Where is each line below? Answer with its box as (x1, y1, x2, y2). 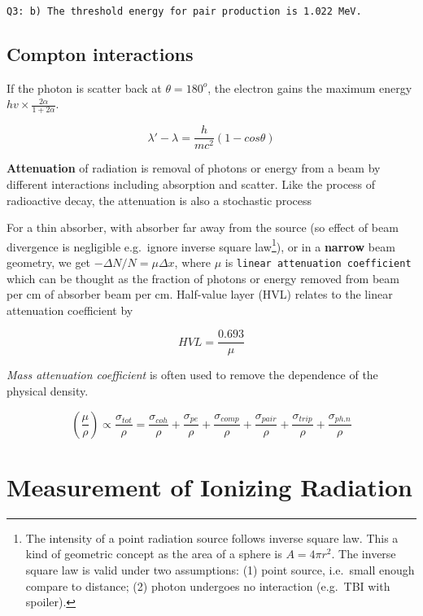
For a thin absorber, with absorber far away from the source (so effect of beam (7, 219, 399, 236)
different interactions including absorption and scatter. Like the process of (7, 175, 376, 192)
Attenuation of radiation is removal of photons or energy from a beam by (7, 159, 381, 177)
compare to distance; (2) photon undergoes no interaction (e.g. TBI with (25, 577, 390, 594)
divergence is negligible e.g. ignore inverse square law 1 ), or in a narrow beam (7, 235, 395, 255)
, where (174, 253, 211, 270)
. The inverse (331, 545, 396, 562)
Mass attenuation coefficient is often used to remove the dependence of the (7, 366, 378, 383)
